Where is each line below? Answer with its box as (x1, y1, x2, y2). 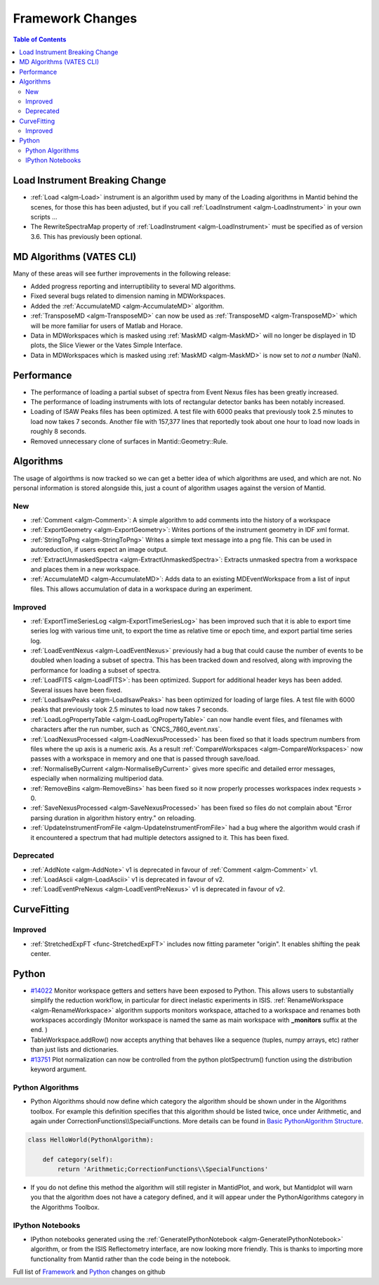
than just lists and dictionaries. (30, 1045, 119, 1054)
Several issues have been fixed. (30, 685, 123, 694)
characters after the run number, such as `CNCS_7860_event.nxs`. (30, 725, 222, 734)
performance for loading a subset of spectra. (30, 666, 161, 674)
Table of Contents (13, 35, 67, 44)
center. (30, 949, 51, 957)
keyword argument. (30, 1065, 87, 1073)
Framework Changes (13, 11, 138, 26)
